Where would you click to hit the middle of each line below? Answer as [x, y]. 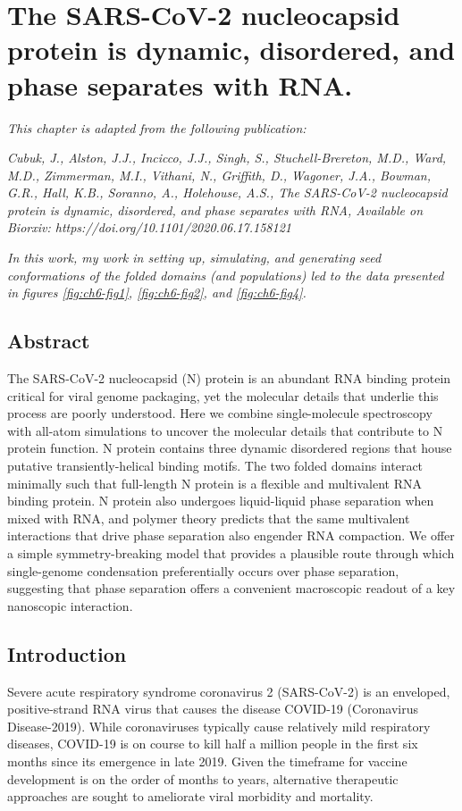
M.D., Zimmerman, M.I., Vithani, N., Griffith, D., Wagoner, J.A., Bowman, [219, 175]
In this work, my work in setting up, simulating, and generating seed [194, 258]
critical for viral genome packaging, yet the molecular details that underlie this [223, 395]
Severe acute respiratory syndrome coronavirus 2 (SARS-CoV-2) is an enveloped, [229, 691]
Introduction [67, 653]
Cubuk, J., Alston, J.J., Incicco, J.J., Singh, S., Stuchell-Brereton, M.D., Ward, [227, 158]
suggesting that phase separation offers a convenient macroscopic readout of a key [231, 588]
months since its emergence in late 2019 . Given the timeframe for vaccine [207, 761]
